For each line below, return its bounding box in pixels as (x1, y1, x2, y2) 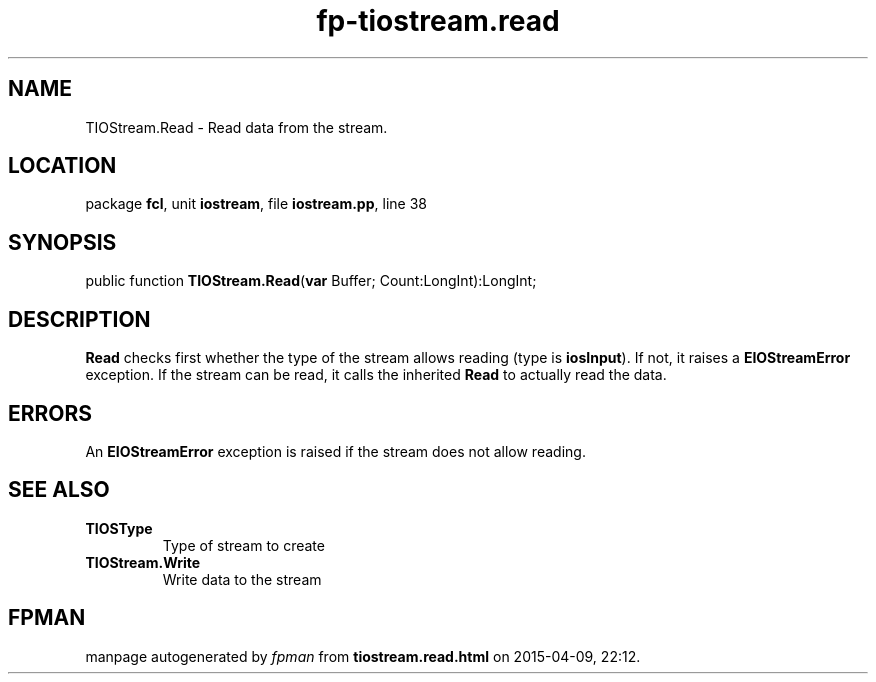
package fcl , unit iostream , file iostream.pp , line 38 (85, 195, 427, 213)
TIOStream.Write (85, 553, 201, 571)
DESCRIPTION (8, 306, 151, 332)
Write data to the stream (162, 570, 322, 588)
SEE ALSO (8, 477, 110, 503)
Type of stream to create (162, 536, 325, 554)
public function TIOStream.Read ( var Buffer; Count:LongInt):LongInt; (85, 272, 537, 290)
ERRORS (8, 400, 93, 426)
